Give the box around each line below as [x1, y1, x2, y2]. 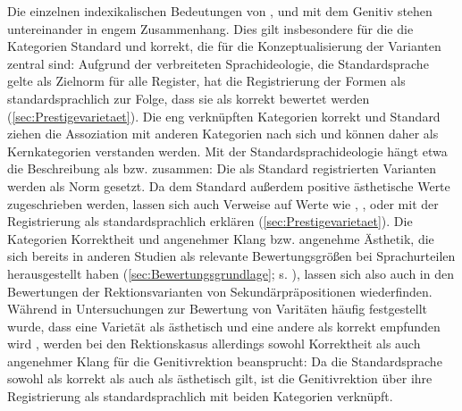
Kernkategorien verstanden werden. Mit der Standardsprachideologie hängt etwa [7, 141, 448, 160]
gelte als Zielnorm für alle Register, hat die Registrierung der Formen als [7, 71, 406, 90]
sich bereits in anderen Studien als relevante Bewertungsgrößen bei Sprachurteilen [7, 247, 456, 265]
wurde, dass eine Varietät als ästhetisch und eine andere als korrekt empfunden [7, 316, 441, 335]
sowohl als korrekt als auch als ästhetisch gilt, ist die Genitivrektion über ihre [7, 369, 433, 388]
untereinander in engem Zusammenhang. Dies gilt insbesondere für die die [7, 19, 414, 38]
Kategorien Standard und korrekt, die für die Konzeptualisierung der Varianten [7, 37, 441, 55]
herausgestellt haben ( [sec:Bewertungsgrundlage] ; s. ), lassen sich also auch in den [7, 264, 454, 282]
